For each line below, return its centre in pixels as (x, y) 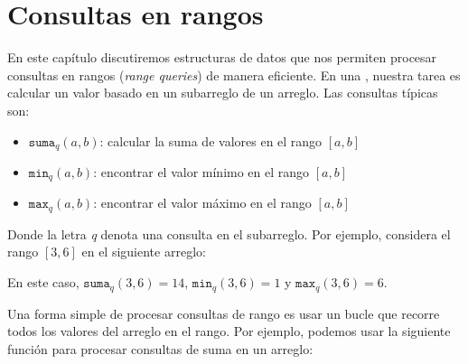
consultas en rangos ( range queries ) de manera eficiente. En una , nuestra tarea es (234, 75)
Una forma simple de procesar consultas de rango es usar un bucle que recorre (224, 313)
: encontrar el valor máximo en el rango (202, 203)
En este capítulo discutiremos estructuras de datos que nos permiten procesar (222, 57)
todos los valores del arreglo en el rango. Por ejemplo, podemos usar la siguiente (229, 331)
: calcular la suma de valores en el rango (211, 140)
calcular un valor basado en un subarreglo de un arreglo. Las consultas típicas (223, 93)
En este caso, (43, 282)
